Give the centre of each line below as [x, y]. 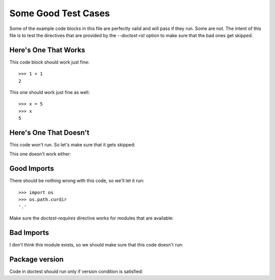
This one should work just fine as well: [50, 92]
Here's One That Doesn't [49, 133]
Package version [36, 259]
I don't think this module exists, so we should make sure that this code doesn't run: [96, 244]
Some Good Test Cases [60, 13]
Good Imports [32, 168]
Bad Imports [29, 232]
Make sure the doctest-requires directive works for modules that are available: [92, 218]
